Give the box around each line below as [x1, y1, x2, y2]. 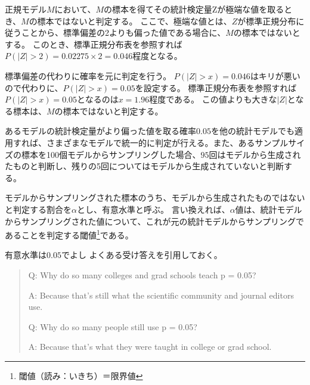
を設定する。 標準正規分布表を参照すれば [135, 81, 297, 94]
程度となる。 [132, 49, 182, 62]
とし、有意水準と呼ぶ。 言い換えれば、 [76, 203, 230, 215]
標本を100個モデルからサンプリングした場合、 [21, 148, 201, 160]
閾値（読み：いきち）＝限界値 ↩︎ [18, 369, 143, 381]
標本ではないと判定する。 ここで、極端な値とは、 [37, 14, 232, 27]
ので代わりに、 [5, 81, 63, 94]
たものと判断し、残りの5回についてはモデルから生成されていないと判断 [5, 160, 284, 172]
